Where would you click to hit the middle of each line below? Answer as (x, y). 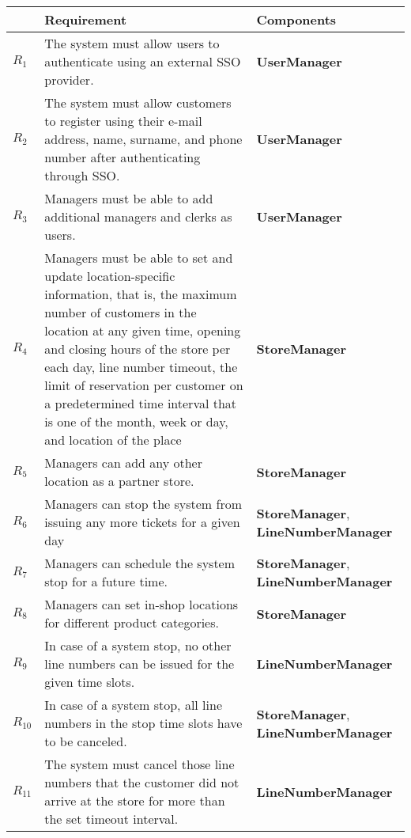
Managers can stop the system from (143, 504)
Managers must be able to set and (139, 258)
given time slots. (90, 682)
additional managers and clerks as (138, 216)
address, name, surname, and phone (143, 139)
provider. (69, 80)
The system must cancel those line (140, 764)
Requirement (86, 19)
